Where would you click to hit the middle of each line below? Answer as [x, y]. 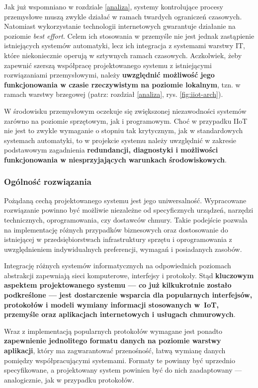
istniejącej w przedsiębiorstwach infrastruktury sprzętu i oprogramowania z [118, 239]
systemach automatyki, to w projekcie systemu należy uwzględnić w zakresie [120, 140]
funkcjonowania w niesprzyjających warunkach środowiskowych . [115, 159]
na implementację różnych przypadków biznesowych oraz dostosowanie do [116, 229]
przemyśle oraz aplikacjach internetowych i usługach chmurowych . [120, 314]
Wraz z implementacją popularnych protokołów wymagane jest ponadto [113, 331]
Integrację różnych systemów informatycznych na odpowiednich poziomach [118, 266]
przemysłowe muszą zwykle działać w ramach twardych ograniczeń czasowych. [123, 16]
